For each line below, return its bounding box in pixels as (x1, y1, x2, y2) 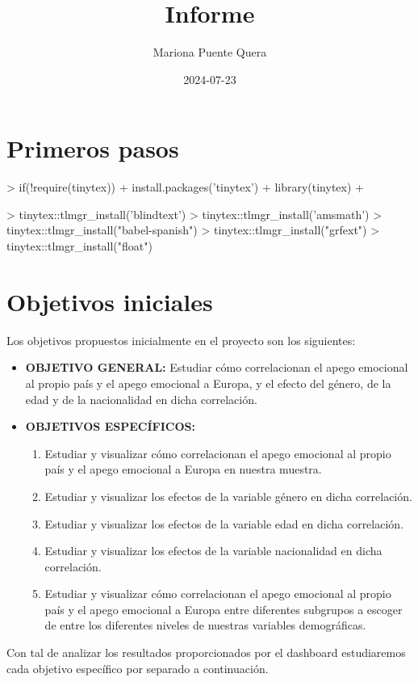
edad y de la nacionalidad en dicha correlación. (25, 390, 257, 407)
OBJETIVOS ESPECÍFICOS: (25, 418, 195, 435)
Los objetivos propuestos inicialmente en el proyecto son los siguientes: (6, 331, 356, 348)
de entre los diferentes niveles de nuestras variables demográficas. (44, 617, 366, 634)
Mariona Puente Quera (153, 44, 267, 61)
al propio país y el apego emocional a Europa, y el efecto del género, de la (25, 374, 391, 391)
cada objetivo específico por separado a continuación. (6, 659, 269, 676)
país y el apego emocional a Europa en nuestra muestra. (44, 461, 322, 478)
